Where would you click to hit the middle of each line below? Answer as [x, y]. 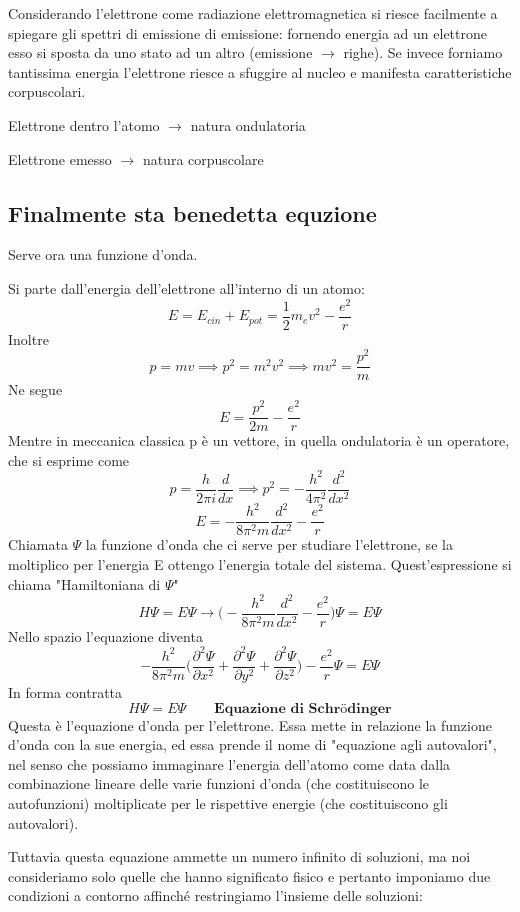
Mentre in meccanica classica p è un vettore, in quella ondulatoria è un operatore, [259, 440]
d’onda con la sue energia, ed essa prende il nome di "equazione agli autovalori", [252, 744]
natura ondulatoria [248, 124]
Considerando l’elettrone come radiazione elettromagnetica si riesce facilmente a [253, 13]
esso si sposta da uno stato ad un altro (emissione [160, 52]
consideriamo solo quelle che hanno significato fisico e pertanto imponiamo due [249, 875]
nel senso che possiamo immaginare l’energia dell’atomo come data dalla [229, 763]
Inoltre [28, 338]
